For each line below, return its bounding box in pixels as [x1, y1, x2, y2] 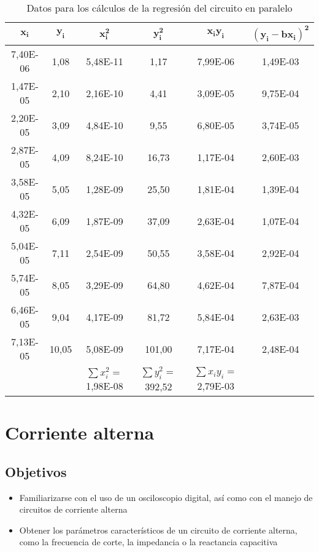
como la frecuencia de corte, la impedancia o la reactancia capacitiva [19, 535, 278, 548]
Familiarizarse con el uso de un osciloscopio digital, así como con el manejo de [19, 491, 313, 503]
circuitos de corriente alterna [19, 503, 128, 516]
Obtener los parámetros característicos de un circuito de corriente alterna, [19, 523, 298, 536]
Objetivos [5, 462, 67, 481]
